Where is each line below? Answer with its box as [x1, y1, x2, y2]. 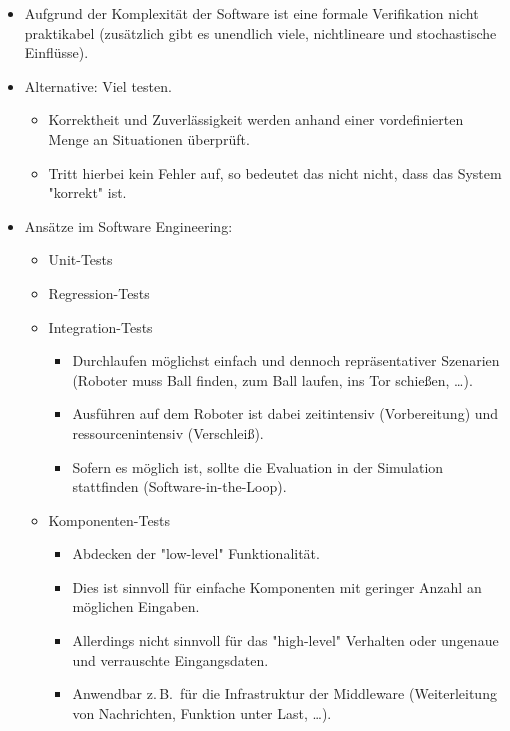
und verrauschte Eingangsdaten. [72, 649, 269, 670]
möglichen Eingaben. [72, 596, 200, 617]
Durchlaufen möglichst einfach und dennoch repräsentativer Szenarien [72, 350, 500, 371]
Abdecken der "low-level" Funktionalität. [72, 543, 320, 564]
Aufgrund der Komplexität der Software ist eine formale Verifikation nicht [24, 3, 479, 23]
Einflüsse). [24, 42, 89, 63]
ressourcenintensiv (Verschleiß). [72, 422, 264, 443]
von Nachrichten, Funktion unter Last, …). [72, 702, 332, 723]
